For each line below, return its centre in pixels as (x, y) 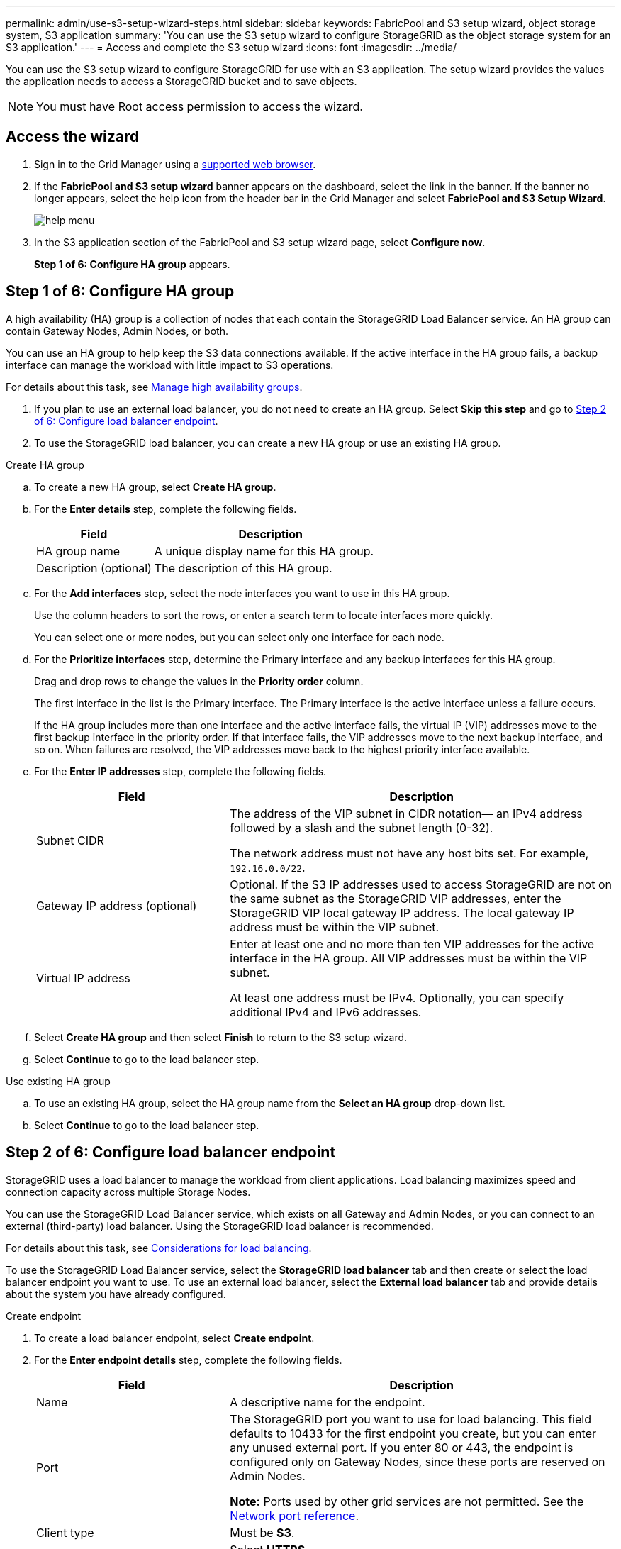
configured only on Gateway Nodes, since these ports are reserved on (418, 1461)
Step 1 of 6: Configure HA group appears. (132, 264)
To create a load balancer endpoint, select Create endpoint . (174, 1338)
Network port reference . (295, 1515)
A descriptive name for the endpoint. (328, 1402)
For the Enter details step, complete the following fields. (166, 509)
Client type (65, 1532)
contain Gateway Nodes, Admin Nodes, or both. (117, 331)
